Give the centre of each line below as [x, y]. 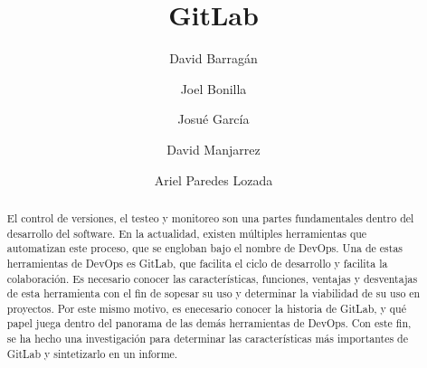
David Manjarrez [213, 149]
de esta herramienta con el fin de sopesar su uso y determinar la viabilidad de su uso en [213, 293]
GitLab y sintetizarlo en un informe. [92, 353]
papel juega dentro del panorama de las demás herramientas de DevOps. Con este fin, [209, 323]
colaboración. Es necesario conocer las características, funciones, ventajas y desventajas [212, 278]
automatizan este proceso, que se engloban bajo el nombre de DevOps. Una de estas [205, 248]
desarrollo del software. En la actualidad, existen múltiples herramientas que [187, 233]
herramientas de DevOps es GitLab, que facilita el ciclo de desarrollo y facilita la [197, 263]
